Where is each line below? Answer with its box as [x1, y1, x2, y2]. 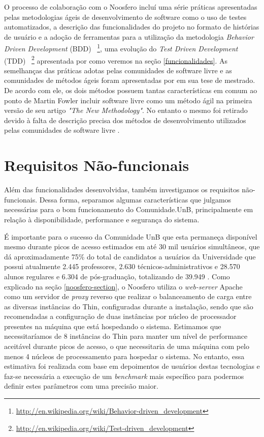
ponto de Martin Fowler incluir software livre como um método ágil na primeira [4, 95, 252, 105]
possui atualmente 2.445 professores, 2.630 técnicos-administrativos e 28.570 [4, 261, 240, 272]
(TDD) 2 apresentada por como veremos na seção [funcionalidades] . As [4, 53, 227, 66]
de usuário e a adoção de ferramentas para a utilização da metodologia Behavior [4, 31, 254, 42]
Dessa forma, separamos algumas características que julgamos [39, 194, 232, 205]
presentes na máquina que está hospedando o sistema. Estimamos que [4, 321, 221, 331]
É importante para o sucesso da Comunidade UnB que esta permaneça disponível [4, 231, 257, 242]
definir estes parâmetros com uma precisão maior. [4, 381, 158, 391]
